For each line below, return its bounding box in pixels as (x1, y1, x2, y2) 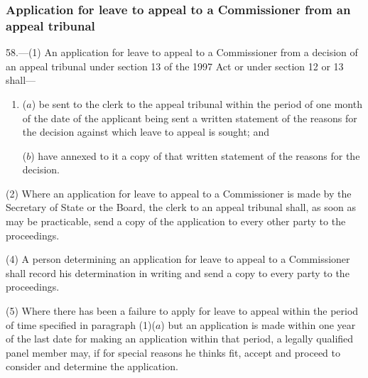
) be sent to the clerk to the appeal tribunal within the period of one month (31, 96, 362, 111)
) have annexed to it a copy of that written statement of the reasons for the (31, 148, 360, 163)
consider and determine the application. (6, 359, 178, 374)
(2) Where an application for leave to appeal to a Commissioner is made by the (6, 185, 352, 200)
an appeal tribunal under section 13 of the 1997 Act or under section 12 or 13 (6, 58, 344, 73)
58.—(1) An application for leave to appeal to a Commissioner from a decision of (6, 45, 358, 60)
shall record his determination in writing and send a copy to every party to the (6, 265, 350, 280)
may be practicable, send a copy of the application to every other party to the (6, 214, 346, 229)
